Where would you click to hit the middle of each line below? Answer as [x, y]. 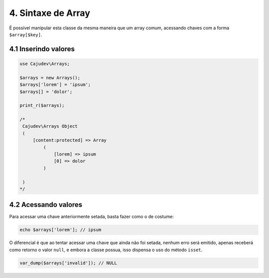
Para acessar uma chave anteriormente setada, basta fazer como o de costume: [92, 217]
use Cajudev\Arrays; [45, 64]
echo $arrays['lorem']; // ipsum [61, 230]
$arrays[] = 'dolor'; [46, 92]
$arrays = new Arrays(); [50, 78]
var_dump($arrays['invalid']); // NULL [68, 263]
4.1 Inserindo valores [42, 49]
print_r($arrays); [42, 105]
